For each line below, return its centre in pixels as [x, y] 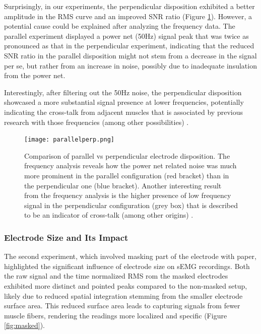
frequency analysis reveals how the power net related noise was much [130, 165]
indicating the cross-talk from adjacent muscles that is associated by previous [123, 112]
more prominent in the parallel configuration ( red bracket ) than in [127, 175]
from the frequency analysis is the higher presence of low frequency [128, 195]
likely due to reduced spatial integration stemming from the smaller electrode [123, 295]
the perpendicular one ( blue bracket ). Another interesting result [123, 185]
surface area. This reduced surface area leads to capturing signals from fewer [122, 306]
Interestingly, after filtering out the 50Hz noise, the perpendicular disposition [123, 92]
